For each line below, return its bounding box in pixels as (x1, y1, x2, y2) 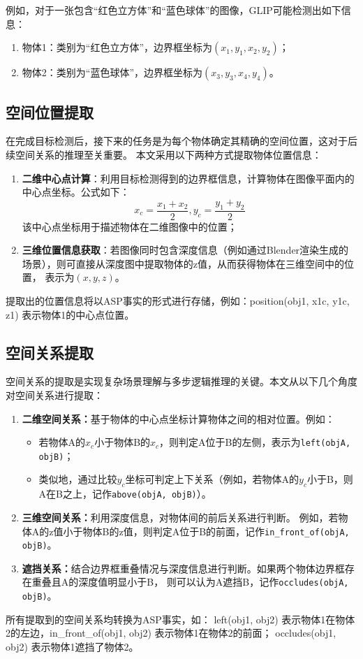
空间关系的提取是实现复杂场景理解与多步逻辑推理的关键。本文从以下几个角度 (6, 374, 357, 389)
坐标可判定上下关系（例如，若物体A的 (125, 472, 299, 486)
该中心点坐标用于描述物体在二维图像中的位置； (22, 219, 237, 233)
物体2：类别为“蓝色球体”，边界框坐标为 (22, 65, 203, 80)
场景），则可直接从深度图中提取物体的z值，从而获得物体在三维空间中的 (22, 256, 345, 270)
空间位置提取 (6, 101, 94, 122)
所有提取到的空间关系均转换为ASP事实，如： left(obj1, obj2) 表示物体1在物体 (6, 611, 355, 626)
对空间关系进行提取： (6, 387, 103, 402)
